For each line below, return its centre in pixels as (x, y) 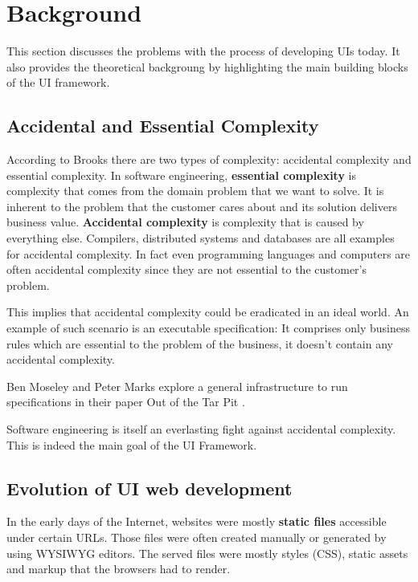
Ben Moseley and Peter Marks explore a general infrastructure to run (177, 386)
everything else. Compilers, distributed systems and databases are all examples (201, 238)
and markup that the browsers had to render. (119, 569)
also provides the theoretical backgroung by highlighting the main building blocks (207, 66)
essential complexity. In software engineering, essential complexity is (182, 175)
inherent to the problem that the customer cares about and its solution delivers (202, 206)
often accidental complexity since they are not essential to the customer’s (187, 269)
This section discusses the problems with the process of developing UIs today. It (203, 51)
